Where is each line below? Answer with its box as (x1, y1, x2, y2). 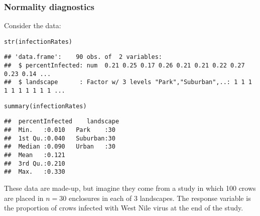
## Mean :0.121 (4, 152, 65, 159)
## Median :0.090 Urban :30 (4, 143, 115, 151)
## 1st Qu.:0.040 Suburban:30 (4, 134, 115, 142)
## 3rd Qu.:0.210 (4, 160, 65, 167)
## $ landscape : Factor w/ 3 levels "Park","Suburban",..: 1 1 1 (4, 79, 252, 86)
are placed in (4, 192, 44, 203)
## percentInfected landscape (4, 118, 119, 125)
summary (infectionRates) (4, 102, 87, 110)
